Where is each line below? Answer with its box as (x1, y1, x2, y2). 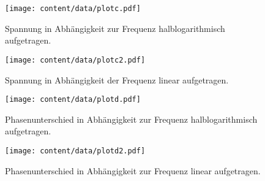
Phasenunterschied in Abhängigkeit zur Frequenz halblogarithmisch (5, 112, 258, 125)
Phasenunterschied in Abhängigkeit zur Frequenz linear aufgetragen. (5, 164, 261, 177)
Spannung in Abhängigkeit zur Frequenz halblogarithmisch (5, 21, 225, 34)
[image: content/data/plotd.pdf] (5, 95, 141, 104)
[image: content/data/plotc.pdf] (5, 4, 141, 13)
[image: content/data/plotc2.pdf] (5, 55, 146, 64)
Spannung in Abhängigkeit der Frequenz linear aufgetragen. (5, 73, 229, 86)
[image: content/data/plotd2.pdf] (5, 146, 146, 155)
